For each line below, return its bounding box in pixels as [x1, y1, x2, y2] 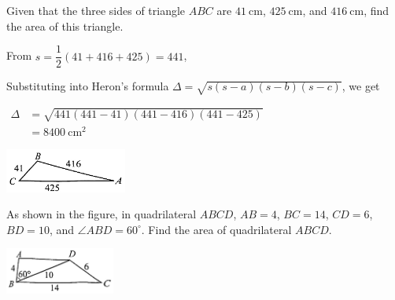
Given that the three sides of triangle [6, 2, 186, 18]
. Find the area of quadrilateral [141, 221, 292, 237]
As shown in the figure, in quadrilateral [6, 206, 197, 222]
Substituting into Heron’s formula [6, 78, 169, 94]
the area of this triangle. [6, 17, 124, 34]
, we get [341, 78, 380, 94]
